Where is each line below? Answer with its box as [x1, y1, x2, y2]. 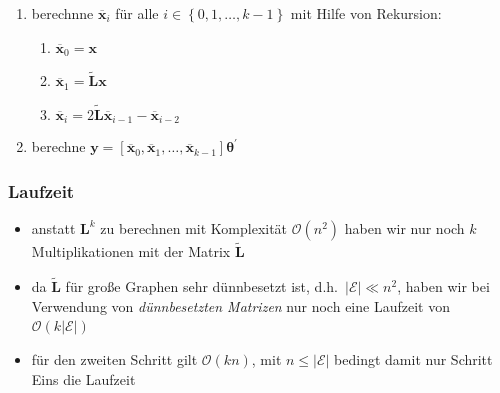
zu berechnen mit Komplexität [100, 218, 288, 239]
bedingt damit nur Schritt [334, 349, 493, 370]
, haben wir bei [397, 276, 490, 297]
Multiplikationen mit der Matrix [31, 241, 231, 262]
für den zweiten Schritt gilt [31, 349, 198, 370]
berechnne [31, 3, 94, 23]
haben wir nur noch [344, 218, 465, 239]
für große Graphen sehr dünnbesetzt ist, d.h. [65, 276, 338, 297]
